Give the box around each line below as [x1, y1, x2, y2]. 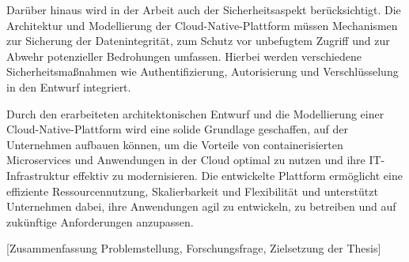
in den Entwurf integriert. [6, 78, 131, 95]
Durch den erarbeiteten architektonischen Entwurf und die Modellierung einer [6, 105, 384, 122]
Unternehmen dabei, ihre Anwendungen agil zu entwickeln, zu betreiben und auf [6, 198, 396, 215]
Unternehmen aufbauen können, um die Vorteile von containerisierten [6, 136, 343, 152]
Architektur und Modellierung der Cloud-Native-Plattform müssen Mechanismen [6, 17, 398, 33]
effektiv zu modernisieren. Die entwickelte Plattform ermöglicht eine [73, 167, 403, 183]
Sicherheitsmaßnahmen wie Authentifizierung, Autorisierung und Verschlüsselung [6, 63, 399, 80]
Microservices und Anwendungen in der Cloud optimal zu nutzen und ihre [6, 152, 365, 168]
